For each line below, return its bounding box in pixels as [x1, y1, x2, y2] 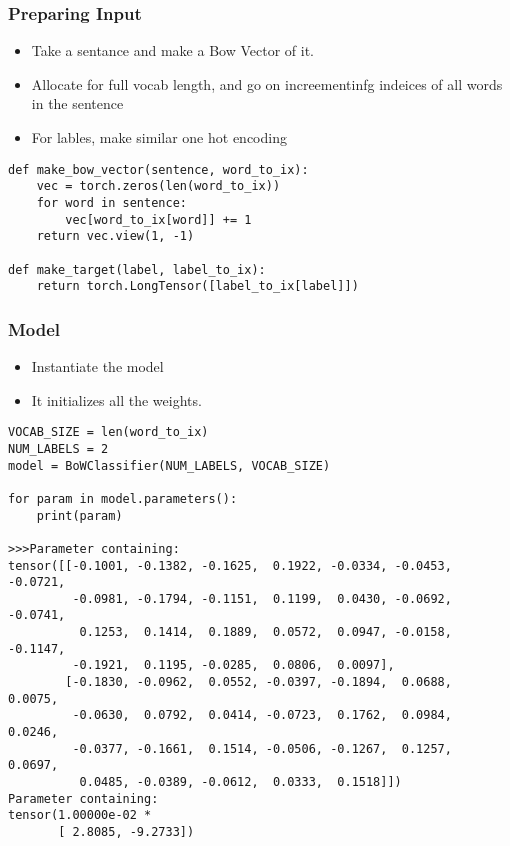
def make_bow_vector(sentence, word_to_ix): [8, 162, 309, 177]
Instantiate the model [31, 356, 164, 377]
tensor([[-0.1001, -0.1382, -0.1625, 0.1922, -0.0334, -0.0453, [8, 558, 452, 573]
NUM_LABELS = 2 [8, 441, 109, 456]
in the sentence [31, 93, 124, 114]
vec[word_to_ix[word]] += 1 [65, 212, 252, 227]
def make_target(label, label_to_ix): [8, 262, 266, 277]
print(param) [36, 508, 123, 523]
